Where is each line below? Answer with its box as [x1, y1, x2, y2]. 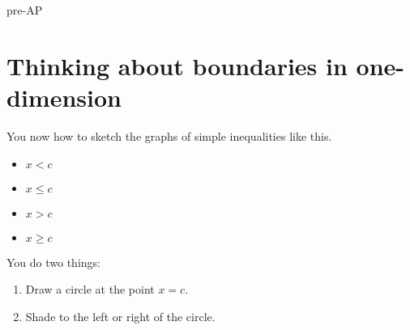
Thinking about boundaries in [6, 49, 348, 82]
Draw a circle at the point [25, 281, 155, 298]
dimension [6, 80, 122, 113]
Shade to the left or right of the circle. [25, 307, 216, 324]
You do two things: [6, 253, 100, 270]
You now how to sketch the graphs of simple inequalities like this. [6, 127, 332, 144]
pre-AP [6, 2, 43, 18]
